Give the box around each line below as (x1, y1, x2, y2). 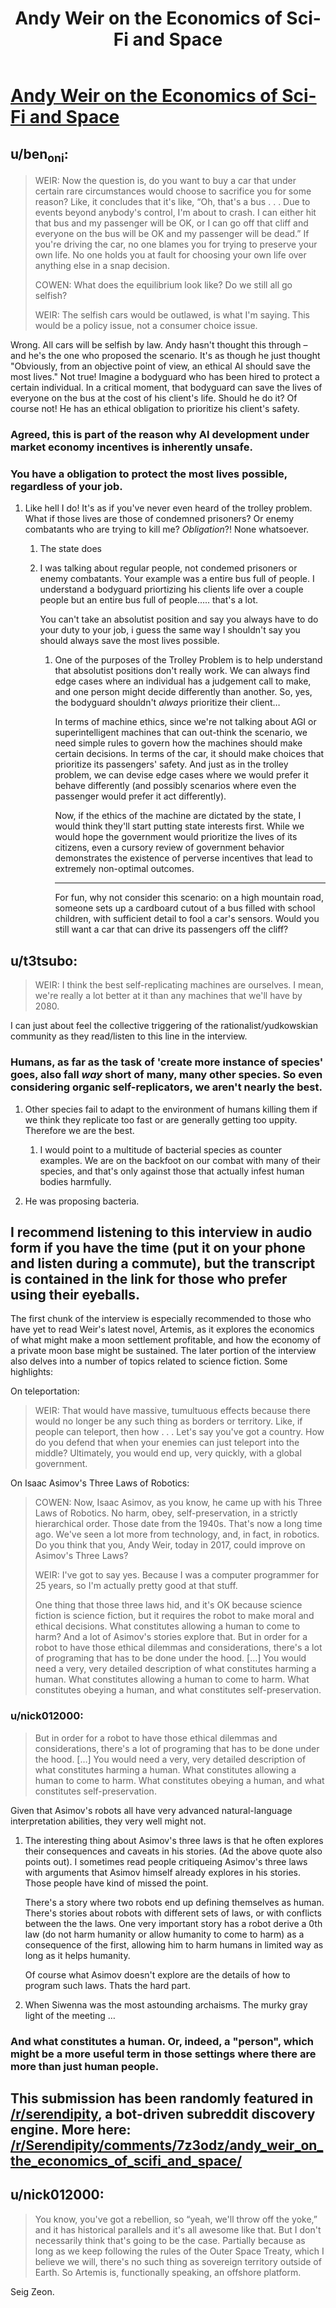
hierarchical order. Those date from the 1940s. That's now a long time (34, 1518, 323, 1530)
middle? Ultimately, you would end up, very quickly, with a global (34, 1447, 302, 1459)
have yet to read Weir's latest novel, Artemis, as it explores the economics (10, 1323, 315, 1336)
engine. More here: (10, 2121, 132, 2138)
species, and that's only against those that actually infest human (39, 1165, 305, 1177)
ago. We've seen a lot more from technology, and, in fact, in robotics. (34, 1528, 320, 1541)
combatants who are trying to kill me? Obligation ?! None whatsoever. (24, 523, 310, 536)
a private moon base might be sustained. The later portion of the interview (10, 1345, 317, 1357)
